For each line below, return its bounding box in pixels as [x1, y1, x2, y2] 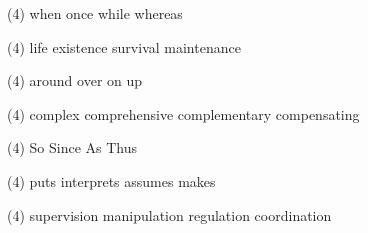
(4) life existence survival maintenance [7, 36, 241, 57]
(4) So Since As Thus [7, 137, 138, 158]
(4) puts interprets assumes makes [7, 170, 216, 191]
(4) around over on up [7, 70, 143, 91]
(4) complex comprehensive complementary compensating [7, 103, 360, 124]
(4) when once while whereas [7, 3, 183, 23]
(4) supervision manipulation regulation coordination [7, 204, 332, 225]
